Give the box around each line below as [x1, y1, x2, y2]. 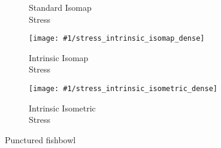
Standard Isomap [29, 1, 92, 13]
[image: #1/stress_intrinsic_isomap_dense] [29, 34, 205, 43]
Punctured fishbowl [5, 133, 76, 146]
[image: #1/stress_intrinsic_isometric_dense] [29, 84, 217, 93]
